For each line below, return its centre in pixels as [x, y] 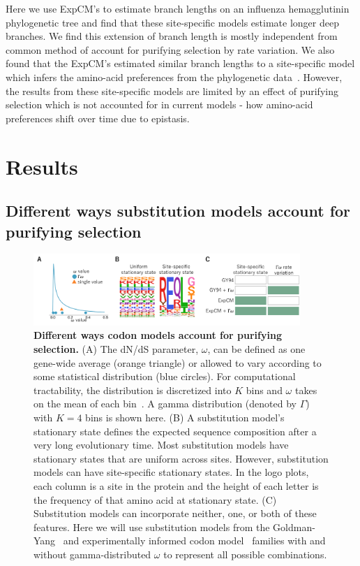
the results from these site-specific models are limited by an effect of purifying [172, 90]
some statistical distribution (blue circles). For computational [165, 376]
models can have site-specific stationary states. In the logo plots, [171, 472]
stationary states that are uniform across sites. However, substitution [181, 458]
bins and [264, 390]
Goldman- [294, 527]
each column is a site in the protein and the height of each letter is [176, 485]
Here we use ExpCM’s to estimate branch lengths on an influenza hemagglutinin [178, 8]
